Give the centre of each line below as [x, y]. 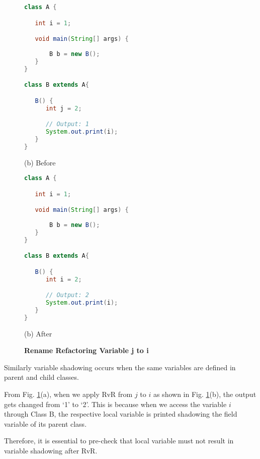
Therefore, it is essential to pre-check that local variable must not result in [119, 441]
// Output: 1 [67, 124]
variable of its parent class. [46, 423]
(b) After [38, 333]
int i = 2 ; [64, 279]
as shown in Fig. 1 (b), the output [205, 394]
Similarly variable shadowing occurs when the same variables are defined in [120, 367]
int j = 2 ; [64, 108]
